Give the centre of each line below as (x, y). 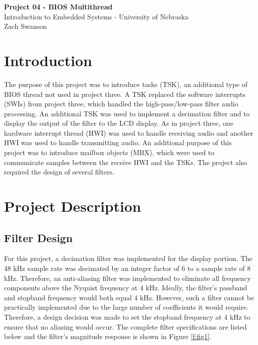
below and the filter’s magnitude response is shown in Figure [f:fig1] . (108, 336)
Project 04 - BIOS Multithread (58, 6)
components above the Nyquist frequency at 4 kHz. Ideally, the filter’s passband (126, 288)
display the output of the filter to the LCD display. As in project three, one (119, 123)
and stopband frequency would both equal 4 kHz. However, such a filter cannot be (129, 297)
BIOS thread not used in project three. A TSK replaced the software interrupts (125, 94)
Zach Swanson (26, 26)
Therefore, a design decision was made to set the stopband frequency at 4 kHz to (127, 316)
